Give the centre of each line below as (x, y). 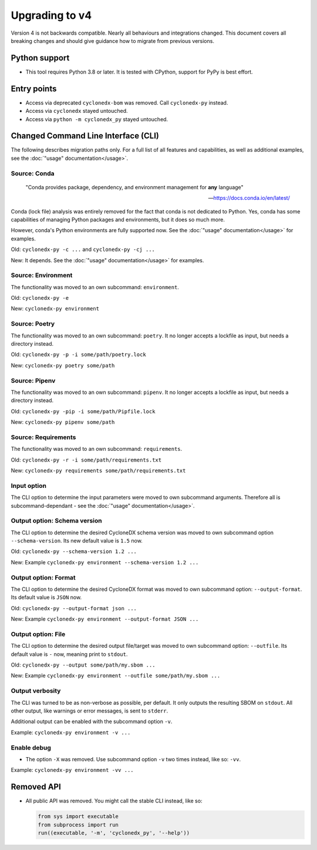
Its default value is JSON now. (46, 597)
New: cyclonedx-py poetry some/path (63, 365)
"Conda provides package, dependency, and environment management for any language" (134, 187)
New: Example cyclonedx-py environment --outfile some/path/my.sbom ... (116, 675)
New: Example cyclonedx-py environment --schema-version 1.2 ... (105, 562)
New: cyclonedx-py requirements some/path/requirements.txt (98, 470)
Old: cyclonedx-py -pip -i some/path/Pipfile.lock (83, 411)
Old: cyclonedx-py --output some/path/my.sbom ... (83, 665)
